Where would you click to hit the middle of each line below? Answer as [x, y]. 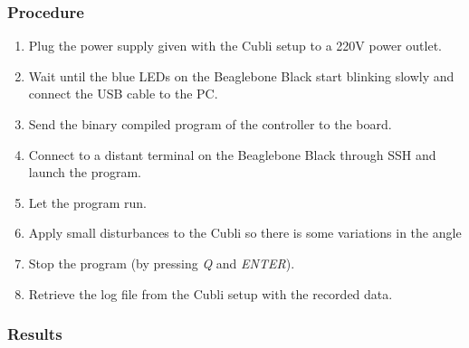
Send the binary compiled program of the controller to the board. [210, 124]
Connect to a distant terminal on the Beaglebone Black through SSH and [232, 154]
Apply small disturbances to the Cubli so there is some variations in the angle [245, 233]
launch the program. [85, 172]
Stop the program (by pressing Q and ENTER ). [162, 263]
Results [35, 334]
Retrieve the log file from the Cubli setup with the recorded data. [211, 293]
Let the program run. [88, 202]
